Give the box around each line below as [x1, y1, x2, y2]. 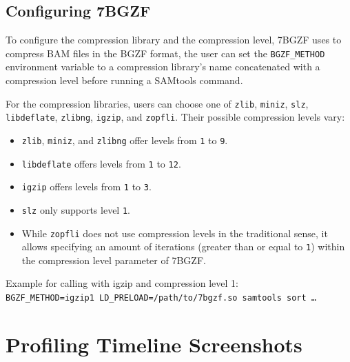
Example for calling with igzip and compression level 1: [6, 276, 238, 290]
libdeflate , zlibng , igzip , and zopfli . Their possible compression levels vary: [6, 110, 345, 124]
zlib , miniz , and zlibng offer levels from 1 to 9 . [21, 132, 228, 147]
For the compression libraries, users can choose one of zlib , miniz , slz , [6, 96, 309, 110]
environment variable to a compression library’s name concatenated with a [6, 59, 320, 74]
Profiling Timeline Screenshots [6, 330, 302, 358]
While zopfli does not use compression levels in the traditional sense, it [21, 225, 328, 240]
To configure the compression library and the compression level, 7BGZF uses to [6, 32, 342, 47]
